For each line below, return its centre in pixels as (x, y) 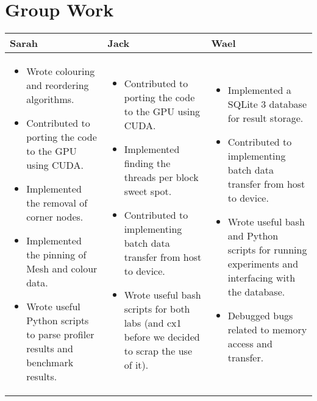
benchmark (50, 363)
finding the (147, 163)
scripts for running (267, 250)
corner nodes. (55, 217)
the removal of (57, 203)
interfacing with (262, 278)
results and (50, 349)
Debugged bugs (260, 316)
